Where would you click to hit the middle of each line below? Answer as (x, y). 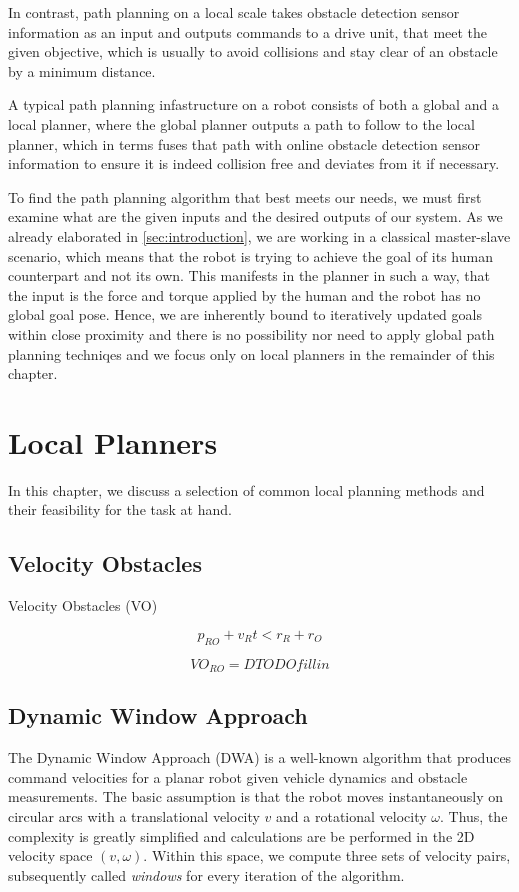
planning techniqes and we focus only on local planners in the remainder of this (251, 353)
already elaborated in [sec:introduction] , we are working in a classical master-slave (259, 235)
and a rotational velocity (351, 816)
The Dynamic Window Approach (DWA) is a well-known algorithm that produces (260, 757)
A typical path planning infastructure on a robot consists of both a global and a (253, 104)
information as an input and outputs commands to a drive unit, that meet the (248, 31)
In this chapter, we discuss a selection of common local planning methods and (246, 489)
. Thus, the (474, 816)
